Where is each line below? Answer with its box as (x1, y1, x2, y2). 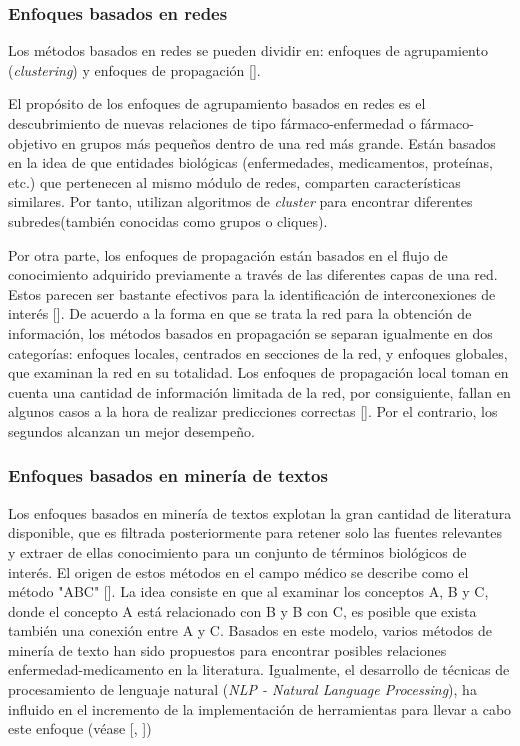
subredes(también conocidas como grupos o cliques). (8, 210, 328, 231)
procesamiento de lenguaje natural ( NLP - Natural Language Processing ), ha (8, 679, 477, 700)
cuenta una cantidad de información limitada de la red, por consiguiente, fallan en (8, 381, 511, 402)
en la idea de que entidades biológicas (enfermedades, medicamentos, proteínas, (8, 152, 493, 173)
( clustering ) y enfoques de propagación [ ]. (8, 59, 261, 80)
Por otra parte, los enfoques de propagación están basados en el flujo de (8, 244, 448, 265)
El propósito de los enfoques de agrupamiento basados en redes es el (8, 93, 426, 114)
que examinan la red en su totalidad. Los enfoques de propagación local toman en (8, 362, 509, 383)
